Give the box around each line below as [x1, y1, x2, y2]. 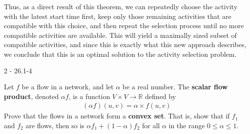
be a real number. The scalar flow [122, 82, 228, 92]
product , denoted [4, 91, 59, 101]
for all [142, 120, 160, 130]
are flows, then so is [25, 120, 84, 130]
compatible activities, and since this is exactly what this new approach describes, [4, 39, 247, 50]
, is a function [68, 91, 110, 101]
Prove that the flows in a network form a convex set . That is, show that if [4, 111, 230, 121]
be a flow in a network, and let [21, 82, 114, 92]
